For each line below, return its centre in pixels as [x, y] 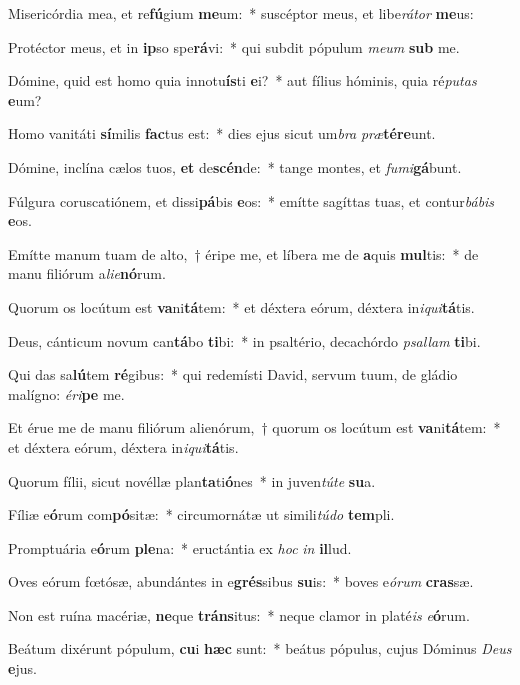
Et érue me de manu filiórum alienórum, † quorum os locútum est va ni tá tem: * [254, 427]
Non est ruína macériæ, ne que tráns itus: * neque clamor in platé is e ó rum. [239, 614]
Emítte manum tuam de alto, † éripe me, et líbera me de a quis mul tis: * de [243, 253]
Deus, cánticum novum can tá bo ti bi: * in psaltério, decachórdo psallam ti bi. [244, 340]
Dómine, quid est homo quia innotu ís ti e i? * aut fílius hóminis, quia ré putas [242, 80]
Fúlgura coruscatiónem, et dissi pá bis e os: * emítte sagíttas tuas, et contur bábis [251, 200]
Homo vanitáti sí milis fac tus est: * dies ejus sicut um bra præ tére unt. [222, 133]
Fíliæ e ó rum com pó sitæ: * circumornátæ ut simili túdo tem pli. [201, 514]
